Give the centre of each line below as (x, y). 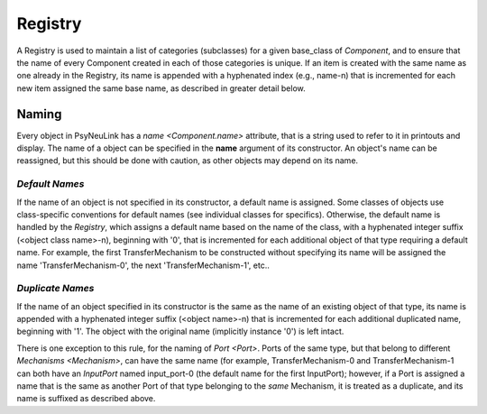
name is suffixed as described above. (86, 399)
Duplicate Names (55, 289)
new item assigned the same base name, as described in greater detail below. (161, 88)
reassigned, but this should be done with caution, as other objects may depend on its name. (188, 161)
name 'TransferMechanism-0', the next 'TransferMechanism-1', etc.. (143, 265)
